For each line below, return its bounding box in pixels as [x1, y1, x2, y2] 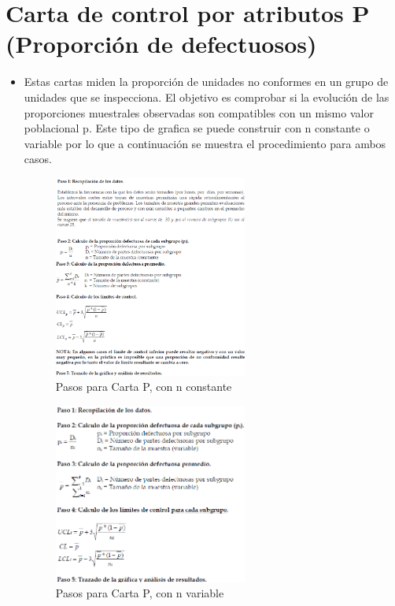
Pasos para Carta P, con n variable [55, 585, 224, 601]
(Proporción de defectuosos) [6, 28, 317, 60]
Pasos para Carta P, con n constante [55, 378, 232, 395]
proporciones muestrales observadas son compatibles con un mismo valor [24, 104, 374, 121]
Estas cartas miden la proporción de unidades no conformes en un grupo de [24, 73, 389, 90]
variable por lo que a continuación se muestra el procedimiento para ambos [24, 135, 386, 151]
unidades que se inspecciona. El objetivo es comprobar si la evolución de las [24, 88, 389, 105]
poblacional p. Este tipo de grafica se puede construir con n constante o [24, 120, 370, 136]
